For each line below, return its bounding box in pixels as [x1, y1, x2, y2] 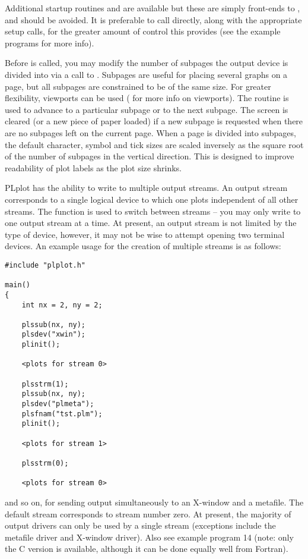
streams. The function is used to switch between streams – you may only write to [5, 205, 301, 217]
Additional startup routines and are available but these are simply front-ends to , [5, 2, 300, 14]
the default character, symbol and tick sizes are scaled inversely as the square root [5, 138, 304, 150]
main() [5, 281, 30, 290]
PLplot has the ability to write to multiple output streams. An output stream [5, 181, 288, 194]
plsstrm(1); [21, 379, 69, 388]
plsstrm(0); [21, 459, 69, 467]
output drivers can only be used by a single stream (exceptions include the [5, 519, 276, 532]
